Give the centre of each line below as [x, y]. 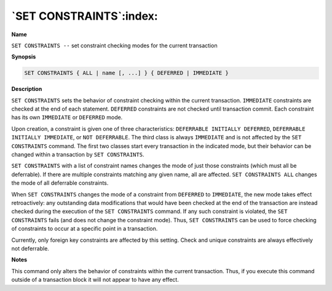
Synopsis [24, 57]
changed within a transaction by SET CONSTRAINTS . [78, 155]
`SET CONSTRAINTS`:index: [85, 16]
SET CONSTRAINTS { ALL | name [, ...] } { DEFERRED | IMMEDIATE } [126, 73]
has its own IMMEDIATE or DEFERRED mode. [67, 117]
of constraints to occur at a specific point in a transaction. [85, 229]
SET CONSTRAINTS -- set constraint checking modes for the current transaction [114, 45]
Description [27, 89]
